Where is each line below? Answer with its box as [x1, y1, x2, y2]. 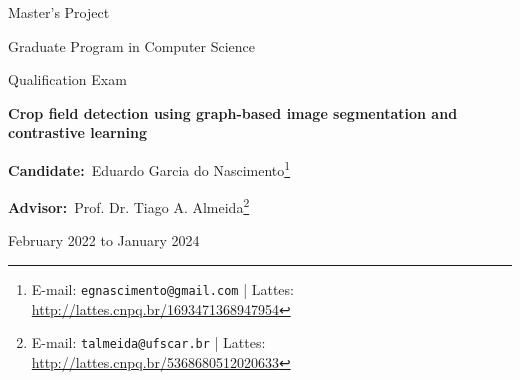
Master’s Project [8, 2, 110, 22]
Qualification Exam [8, 69, 127, 90]
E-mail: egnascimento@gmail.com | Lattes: [31, 279, 294, 300]
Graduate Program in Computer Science [8, 35, 256, 56]
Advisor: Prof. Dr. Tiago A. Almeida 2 [8, 194, 250, 217]
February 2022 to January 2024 [8, 230, 200, 251]
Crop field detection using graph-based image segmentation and [8, 102, 458, 123]
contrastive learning [8, 122, 148, 143]
